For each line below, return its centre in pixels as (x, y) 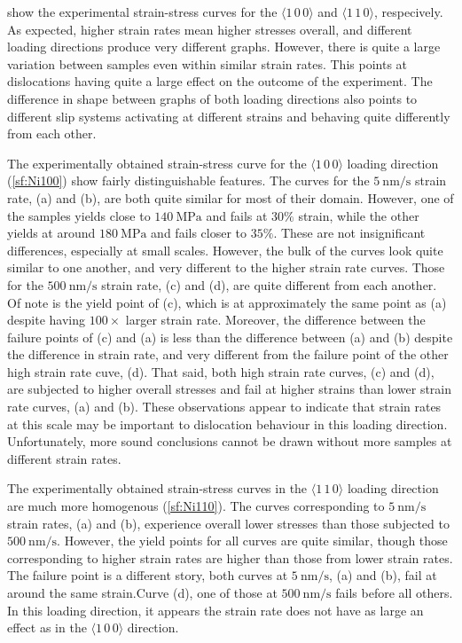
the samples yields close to (79, 215)
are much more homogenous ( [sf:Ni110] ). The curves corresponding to (196, 506)
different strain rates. (64, 458)
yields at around (51, 233)
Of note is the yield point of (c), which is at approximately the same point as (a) (227, 302)
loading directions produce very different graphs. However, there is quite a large (224, 47)
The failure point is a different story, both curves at (148, 575)
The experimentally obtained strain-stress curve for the (157, 163)
